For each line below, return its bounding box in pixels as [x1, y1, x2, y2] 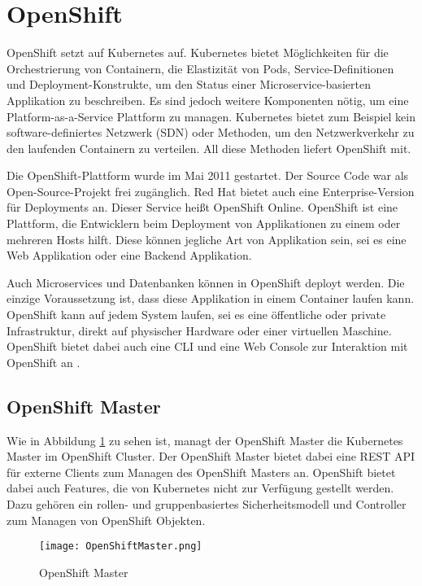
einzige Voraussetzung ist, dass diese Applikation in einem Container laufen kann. [7, 290, 415, 307]
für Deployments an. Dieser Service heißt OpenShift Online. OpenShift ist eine [7, 199, 398, 216]
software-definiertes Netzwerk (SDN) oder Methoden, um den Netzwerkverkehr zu [7, 124, 415, 141]
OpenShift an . [7, 353, 80, 370]
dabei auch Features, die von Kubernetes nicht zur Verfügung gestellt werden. [7, 479, 394, 496]
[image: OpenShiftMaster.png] [39, 540, 202, 553]
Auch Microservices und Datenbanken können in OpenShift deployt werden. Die [7, 273, 405, 291]
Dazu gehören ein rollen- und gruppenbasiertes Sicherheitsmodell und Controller [7, 495, 407, 512]
